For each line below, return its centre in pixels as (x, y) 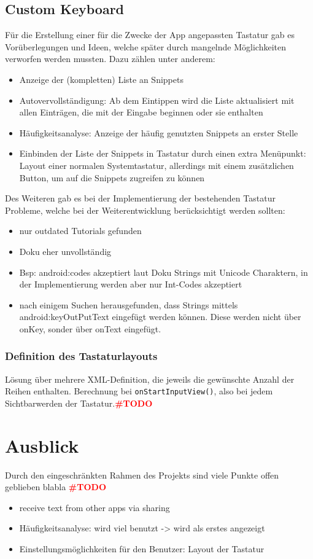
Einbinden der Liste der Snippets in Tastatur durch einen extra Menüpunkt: (163, 153)
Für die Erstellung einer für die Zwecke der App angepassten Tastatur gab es (150, 35)
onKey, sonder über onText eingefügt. (90, 328)
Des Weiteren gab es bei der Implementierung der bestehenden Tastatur (140, 198)
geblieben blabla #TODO (56, 487)
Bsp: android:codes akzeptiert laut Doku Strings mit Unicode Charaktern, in (164, 272)
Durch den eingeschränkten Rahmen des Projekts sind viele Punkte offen (142, 475)
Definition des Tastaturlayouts (81, 356)
